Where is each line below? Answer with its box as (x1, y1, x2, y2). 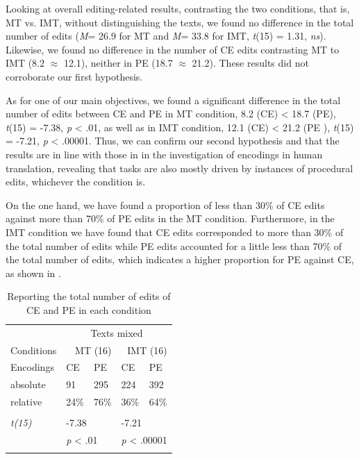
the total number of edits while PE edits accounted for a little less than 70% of (6, 238, 342, 253)
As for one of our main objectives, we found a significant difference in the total (6, 92, 341, 107)
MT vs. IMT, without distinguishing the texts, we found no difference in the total (6, 15, 354, 29)
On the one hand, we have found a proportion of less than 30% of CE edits (6, 197, 325, 212)
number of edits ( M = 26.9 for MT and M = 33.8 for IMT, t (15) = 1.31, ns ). (6, 28, 326, 43)
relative (10, 394, 42, 409)
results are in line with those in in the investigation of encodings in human (6, 147, 323, 161)
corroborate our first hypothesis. (6, 69, 143, 83)
